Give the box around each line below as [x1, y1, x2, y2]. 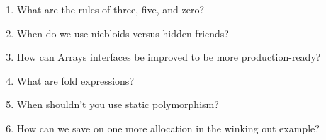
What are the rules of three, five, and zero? [16, 2, 205, 16]
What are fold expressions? [16, 73, 134, 88]
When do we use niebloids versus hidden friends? [16, 25, 229, 40]
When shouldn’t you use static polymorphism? [16, 97, 219, 112]
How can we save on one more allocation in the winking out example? [16, 120, 320, 135]
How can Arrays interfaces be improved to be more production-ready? [16, 49, 321, 64]
